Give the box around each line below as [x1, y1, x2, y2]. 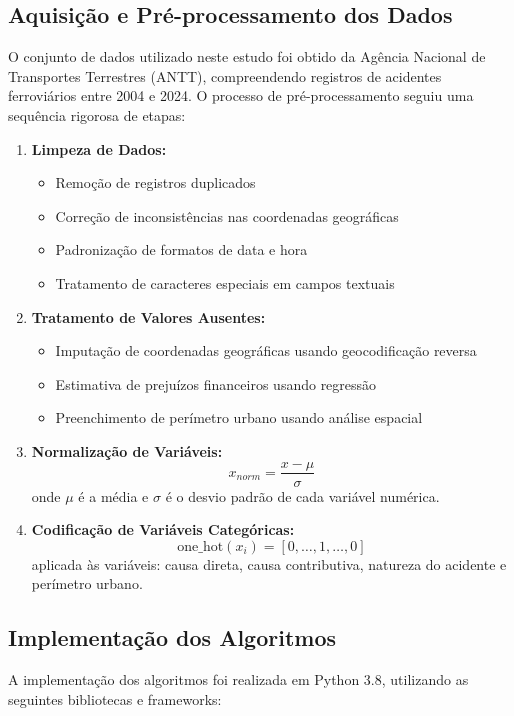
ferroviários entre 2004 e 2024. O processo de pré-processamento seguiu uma [8, 85, 474, 106]
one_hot [177, 539, 224, 554]
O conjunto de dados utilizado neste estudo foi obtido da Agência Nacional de [8, 46, 486, 67]
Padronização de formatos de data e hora [55, 239, 308, 260]
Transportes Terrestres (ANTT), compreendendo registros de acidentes [8, 65, 442, 86]
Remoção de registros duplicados [55, 172, 256, 193]
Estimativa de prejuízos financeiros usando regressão [55, 373, 377, 394]
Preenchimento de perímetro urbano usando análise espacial [55, 407, 423, 428]
